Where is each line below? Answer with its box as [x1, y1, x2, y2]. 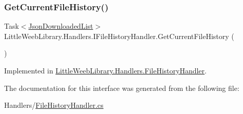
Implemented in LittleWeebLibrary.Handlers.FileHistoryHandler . [4, 65, 207, 75]
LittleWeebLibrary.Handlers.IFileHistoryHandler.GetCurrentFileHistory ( [4, 30, 234, 41]
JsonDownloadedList [28, 21, 93, 31]
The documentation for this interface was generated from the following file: [4, 82, 239, 93]
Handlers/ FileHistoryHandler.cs [4, 100, 104, 110]
